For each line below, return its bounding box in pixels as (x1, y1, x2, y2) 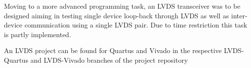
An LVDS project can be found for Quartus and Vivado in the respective (4, 45, 222, 55)
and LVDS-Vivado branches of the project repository (30, 54, 188, 65)
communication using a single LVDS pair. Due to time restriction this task (24, 20, 247, 30)
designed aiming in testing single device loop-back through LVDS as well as (4, 10, 229, 20)
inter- (231, 10, 248, 20)
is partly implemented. (4, 29, 71, 39)
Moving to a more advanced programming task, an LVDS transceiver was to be (4, 1, 240, 11)
